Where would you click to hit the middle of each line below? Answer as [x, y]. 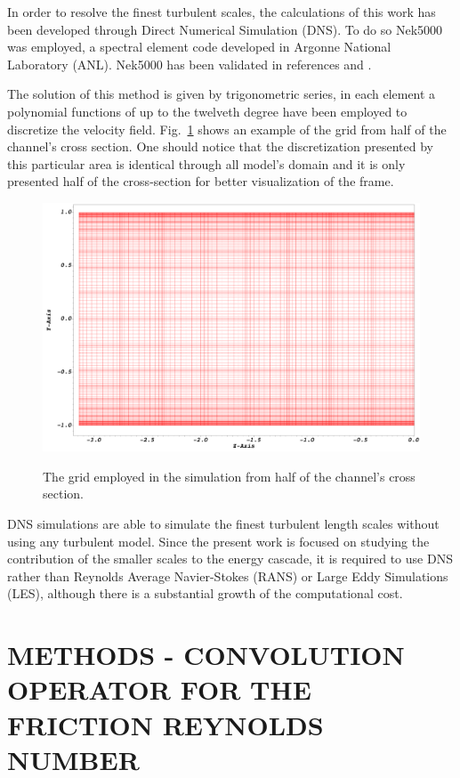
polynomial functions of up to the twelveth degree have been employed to [207, 111]
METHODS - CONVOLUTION [206, 655]
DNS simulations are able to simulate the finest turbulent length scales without [223, 524]
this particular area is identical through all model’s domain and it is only [206, 163]
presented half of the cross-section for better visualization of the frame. [201, 181]
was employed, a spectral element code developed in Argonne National [199, 47]
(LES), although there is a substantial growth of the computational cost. [205, 593]
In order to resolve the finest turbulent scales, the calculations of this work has [222, 12]
